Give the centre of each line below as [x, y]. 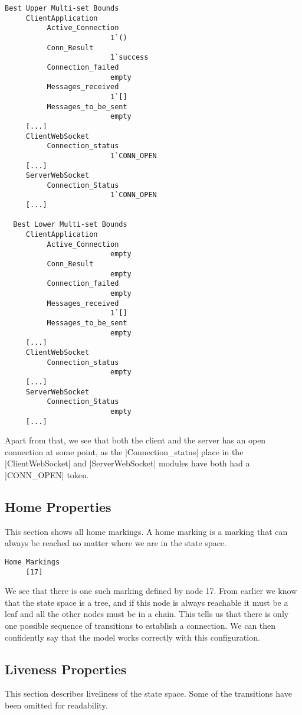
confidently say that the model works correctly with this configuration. [132, 637]
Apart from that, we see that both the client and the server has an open [135, 440]
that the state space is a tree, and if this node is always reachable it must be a [147, 602]
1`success [129, 58]
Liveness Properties [66, 669]
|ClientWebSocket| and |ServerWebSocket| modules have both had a [127, 463]
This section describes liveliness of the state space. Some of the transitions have [148, 693]
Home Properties [58, 506]
